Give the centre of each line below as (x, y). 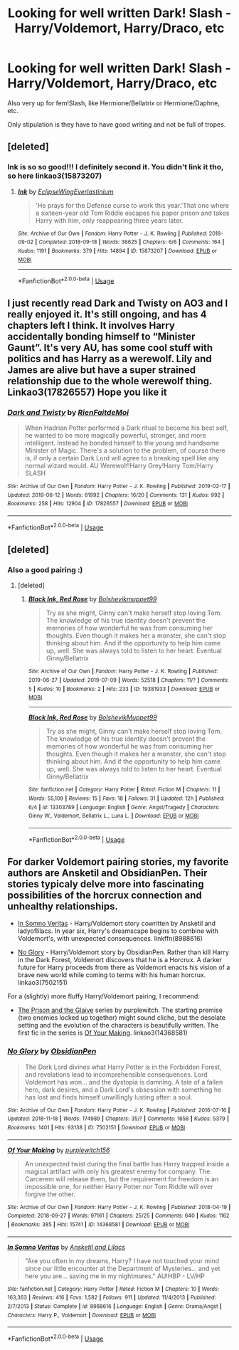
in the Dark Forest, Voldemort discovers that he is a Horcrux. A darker (120, 960)
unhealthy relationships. (63, 906)
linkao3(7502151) (42, 983)
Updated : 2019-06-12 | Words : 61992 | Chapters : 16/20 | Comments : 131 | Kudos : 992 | (116, 495)
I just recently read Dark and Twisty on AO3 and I (118, 303)
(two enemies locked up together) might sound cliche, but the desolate (122, 1018)
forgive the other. (50, 1194)
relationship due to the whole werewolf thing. (110, 381)
